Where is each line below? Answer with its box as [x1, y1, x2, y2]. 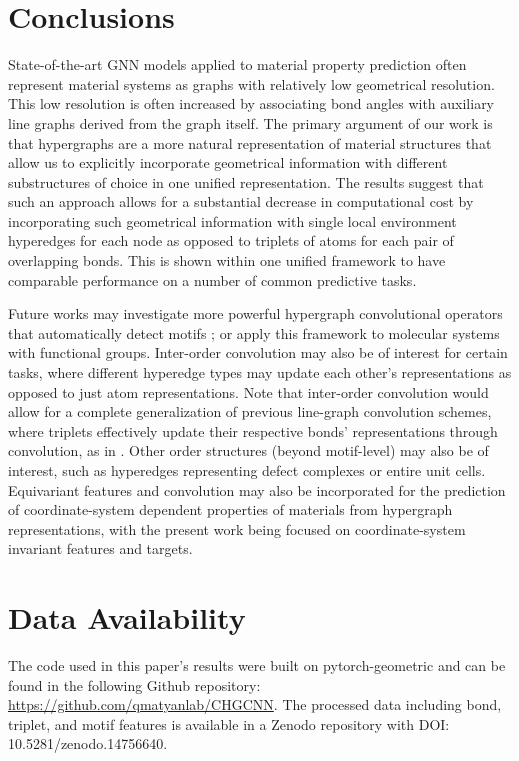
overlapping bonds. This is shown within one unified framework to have [8, 250, 446, 271]
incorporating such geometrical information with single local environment [8, 210, 457, 231]
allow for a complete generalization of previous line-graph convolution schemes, [8, 401, 492, 422]
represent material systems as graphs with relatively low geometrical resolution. [8, 73, 495, 94]
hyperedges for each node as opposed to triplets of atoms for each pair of [8, 230, 454, 251]
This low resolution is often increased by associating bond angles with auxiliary [8, 93, 495, 114]
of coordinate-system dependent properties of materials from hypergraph [8, 499, 453, 520]
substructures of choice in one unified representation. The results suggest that [8, 171, 484, 192]
